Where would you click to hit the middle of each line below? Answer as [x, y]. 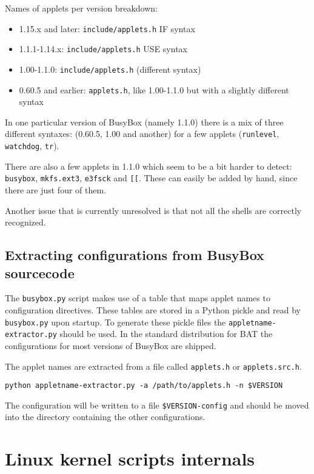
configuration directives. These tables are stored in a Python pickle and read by [153, 310]
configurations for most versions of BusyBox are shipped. [111, 345]
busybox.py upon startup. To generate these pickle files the [115, 322]
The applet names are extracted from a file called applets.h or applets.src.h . [153, 366]
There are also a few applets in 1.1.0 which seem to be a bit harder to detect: [149, 166]
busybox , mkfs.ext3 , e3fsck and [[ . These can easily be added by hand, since [151, 178]
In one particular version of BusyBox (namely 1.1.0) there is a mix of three [144, 122]
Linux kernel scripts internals [130, 459]
